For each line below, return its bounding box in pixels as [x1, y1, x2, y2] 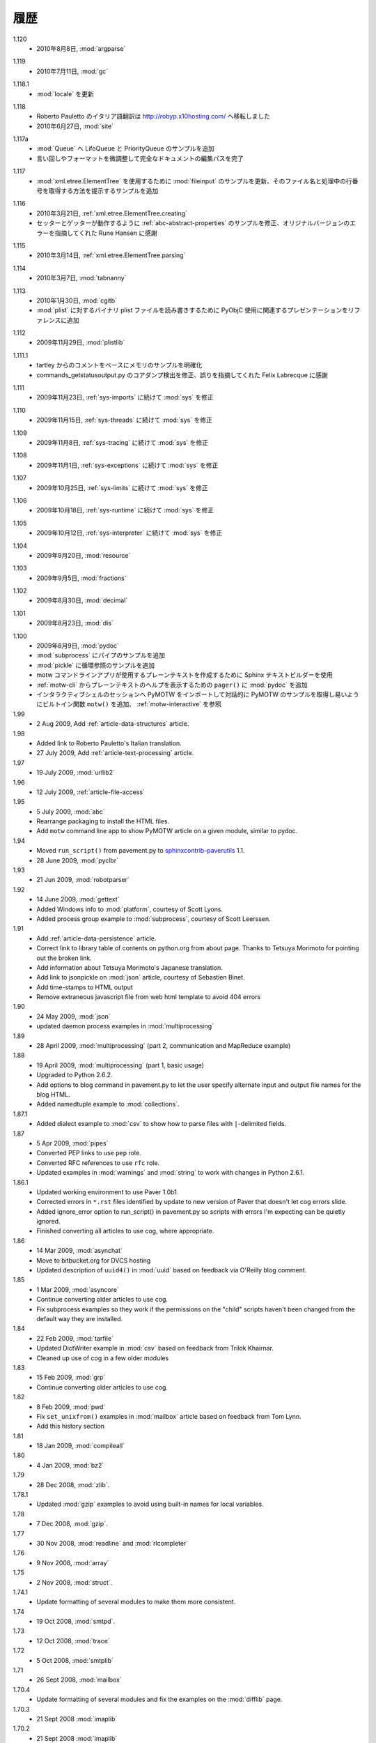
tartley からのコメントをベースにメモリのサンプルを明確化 [36, 361, 203, 370]
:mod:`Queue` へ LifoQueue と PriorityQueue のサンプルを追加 [36, 144, 215, 153]
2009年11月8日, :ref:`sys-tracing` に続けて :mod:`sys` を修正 [36, 439, 209, 446]
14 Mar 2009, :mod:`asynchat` [36, 1247, 123, 1255]
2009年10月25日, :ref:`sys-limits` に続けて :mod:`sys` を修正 [36, 483, 208, 492]
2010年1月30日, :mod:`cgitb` [36, 296, 118, 305]
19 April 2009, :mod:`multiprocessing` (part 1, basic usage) [36, 1060, 205, 1070]
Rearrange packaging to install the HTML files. [36, 817, 170, 825]
